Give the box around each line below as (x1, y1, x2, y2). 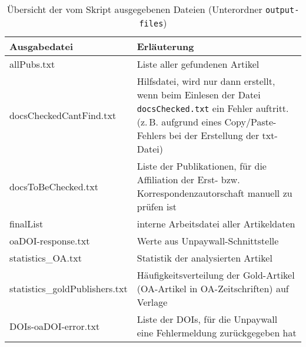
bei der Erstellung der (169, 128, 260, 142)
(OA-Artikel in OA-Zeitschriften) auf (137, 282, 289, 295)
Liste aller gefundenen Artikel (137, 57, 260, 71)
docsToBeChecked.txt (9, 179, 98, 193)
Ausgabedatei (9, 39, 74, 53)
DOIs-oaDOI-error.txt (9, 319, 100, 333)
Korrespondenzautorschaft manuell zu (137, 186, 292, 200)
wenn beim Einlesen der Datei (137, 88, 261, 101)
